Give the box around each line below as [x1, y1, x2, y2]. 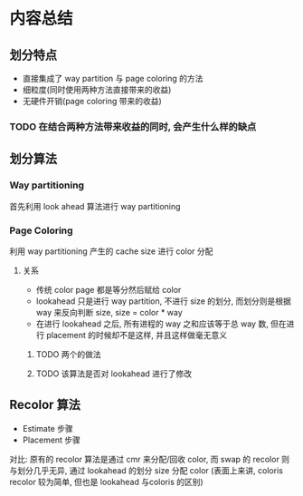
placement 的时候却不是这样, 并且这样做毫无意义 [46, 329, 228, 340]
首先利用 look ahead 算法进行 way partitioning [9, 200, 181, 211]
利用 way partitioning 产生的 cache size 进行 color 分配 [9, 246, 213, 257]
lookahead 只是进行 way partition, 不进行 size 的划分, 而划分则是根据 [35, 296, 292, 306]
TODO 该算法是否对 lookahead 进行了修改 [35, 368, 193, 379]
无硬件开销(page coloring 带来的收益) [22, 96, 163, 106]
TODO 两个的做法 [35, 348, 101, 359]
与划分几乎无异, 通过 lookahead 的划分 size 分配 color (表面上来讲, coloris [9, 464, 283, 476]
